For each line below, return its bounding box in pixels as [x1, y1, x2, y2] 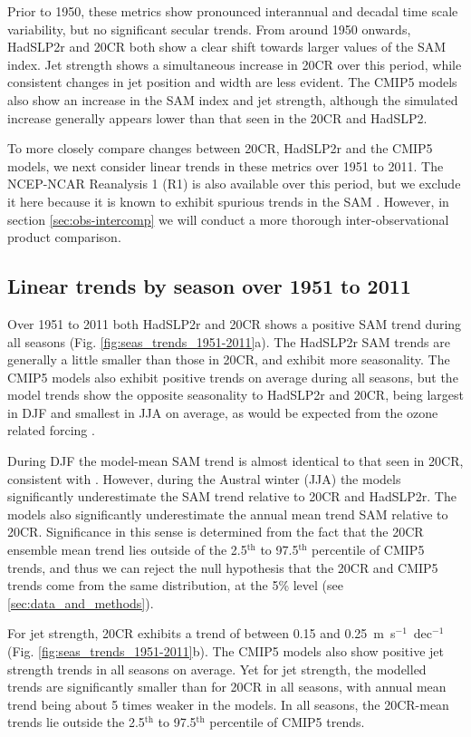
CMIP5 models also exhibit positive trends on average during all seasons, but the [7, 367, 458, 386]
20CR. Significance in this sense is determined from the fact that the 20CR [7, 522, 424, 541]
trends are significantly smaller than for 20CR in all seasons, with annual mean [7, 677, 447, 696]
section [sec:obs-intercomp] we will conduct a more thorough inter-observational [7, 209, 449, 228]
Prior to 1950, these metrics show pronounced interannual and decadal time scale [7, 2, 458, 20]
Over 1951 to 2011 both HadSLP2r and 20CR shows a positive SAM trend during [7, 314, 462, 333]
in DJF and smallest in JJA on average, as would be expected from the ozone [7, 402, 438, 422]
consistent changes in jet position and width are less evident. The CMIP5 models [7, 73, 457, 92]
